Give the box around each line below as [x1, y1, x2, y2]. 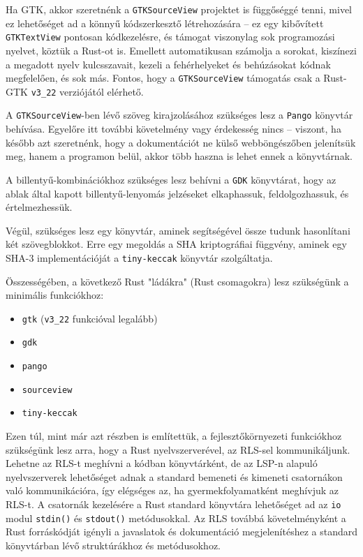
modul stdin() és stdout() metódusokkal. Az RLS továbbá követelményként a [6, 510, 346, 525]
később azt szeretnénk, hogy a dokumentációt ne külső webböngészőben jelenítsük [6, 135, 356, 149]
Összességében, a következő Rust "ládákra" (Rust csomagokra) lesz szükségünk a [6, 274, 349, 288]
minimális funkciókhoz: [6, 288, 104, 302]
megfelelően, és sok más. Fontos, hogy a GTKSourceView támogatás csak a [6, 70, 320, 85]
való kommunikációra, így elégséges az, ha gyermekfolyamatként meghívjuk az [6, 483, 339, 498]
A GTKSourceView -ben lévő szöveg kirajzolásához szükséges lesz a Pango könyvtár [6, 107, 353, 122]
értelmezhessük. [6, 200, 73, 214]
